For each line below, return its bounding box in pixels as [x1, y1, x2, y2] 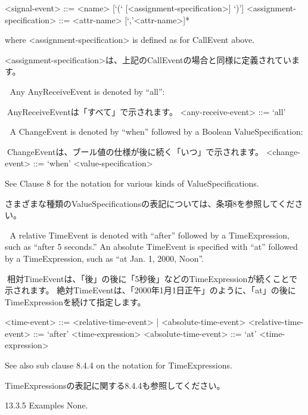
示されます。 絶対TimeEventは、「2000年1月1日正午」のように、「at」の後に [5, 284, 296, 296]
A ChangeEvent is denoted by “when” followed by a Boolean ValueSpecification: [10, 125, 303, 138]
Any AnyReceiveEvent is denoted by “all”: [10, 85, 165, 97]
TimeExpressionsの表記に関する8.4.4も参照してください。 [5, 379, 225, 391]
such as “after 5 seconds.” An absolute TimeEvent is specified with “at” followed [5, 240, 298, 253]
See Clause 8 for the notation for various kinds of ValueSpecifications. [5, 176, 259, 189]
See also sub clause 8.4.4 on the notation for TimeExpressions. [5, 359, 232, 371]
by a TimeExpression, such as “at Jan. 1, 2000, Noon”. [5, 252, 204, 264]
